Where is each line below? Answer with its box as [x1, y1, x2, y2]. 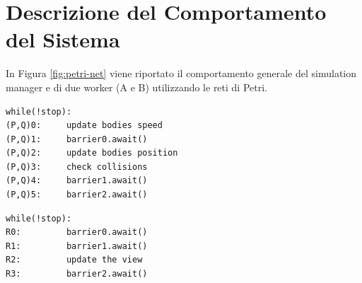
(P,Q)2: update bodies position [6, 148, 178, 158]
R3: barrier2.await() [6, 269, 148, 279]
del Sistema [6, 25, 120, 54]
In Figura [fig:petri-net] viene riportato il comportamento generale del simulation [6, 66, 357, 81]
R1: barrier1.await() [6, 241, 148, 251]
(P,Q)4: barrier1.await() [6, 175, 148, 186]
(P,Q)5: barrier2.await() [6, 190, 148, 200]
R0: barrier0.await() [6, 227, 148, 238]
